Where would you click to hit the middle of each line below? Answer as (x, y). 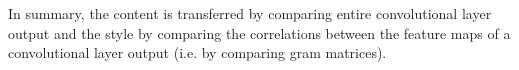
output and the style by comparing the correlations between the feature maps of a (259, 32)
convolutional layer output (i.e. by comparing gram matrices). (197, 52)
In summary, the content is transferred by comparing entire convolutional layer (250, 13)
